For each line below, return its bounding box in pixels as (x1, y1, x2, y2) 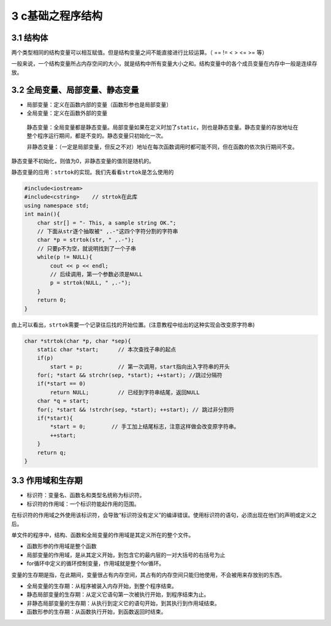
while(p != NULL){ (37, 253, 93, 261)
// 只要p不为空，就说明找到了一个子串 (37, 245, 137, 252)
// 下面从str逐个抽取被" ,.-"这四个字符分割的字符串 (37, 228, 178, 235)
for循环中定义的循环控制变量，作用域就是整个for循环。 (26, 560, 165, 567)
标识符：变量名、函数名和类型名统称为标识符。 (26, 492, 145, 499)
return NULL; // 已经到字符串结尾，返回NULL (50, 388, 200, 396)
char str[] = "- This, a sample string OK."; (37, 219, 177, 226)
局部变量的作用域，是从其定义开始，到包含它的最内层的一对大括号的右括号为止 (26, 551, 226, 558)
